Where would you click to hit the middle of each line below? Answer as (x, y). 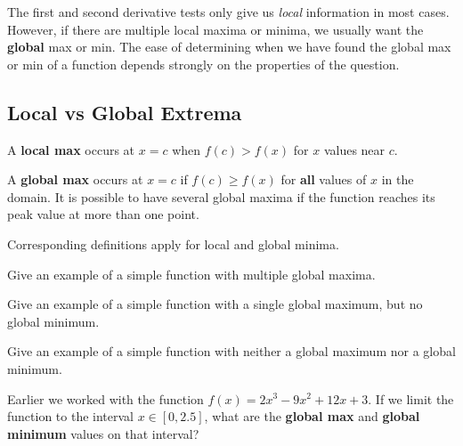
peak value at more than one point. (103, 214)
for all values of (324, 179)
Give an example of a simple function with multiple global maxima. (191, 274)
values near (354, 149)
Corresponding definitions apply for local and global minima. (173, 243)
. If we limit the (411, 398)
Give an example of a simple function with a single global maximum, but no (215, 304)
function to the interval (71, 416)
